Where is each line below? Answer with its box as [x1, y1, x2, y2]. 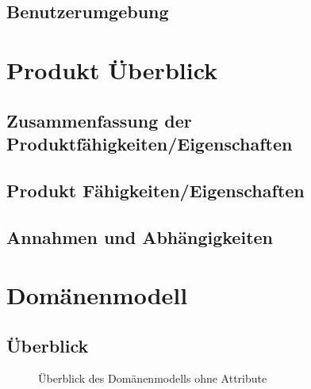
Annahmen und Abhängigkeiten [6, 224, 273, 249]
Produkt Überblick [6, 53, 218, 86]
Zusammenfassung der [6, 108, 192, 132]
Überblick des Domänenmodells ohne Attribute [38, 370, 267, 387]
